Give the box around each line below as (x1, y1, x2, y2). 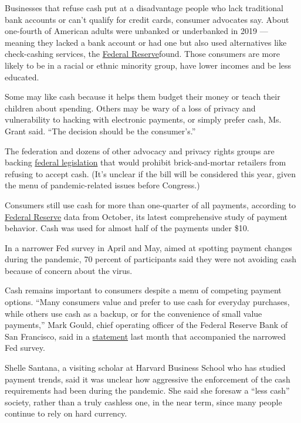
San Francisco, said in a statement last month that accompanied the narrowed (5, 330, 286, 342)
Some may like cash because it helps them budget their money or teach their (5, 90, 280, 103)
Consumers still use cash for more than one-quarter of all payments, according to (5, 198, 296, 211)
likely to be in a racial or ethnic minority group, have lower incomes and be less (5, 59, 292, 71)
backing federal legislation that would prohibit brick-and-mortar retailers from (5, 156, 286, 168)
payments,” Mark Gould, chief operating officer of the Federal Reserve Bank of (5, 319, 288, 331)
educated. (5, 70, 39, 83)
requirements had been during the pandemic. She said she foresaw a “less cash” (5, 384, 290, 397)
